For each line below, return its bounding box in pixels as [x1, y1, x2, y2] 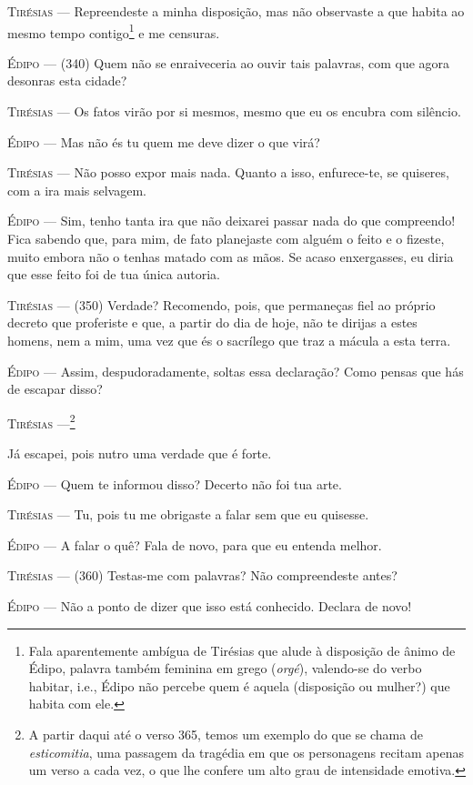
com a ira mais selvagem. [7, 180, 146, 199]
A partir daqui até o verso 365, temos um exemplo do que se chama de [28, 724, 423, 743]
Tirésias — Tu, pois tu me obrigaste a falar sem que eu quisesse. [7, 505, 369, 524]
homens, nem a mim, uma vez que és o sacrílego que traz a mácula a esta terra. [7, 330, 451, 349]
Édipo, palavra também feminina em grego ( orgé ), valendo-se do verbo [28, 659, 422, 678]
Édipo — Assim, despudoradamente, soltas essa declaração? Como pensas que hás [7, 361, 464, 380]
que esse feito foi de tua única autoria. [7, 265, 220, 284]
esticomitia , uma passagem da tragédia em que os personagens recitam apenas [28, 742, 464, 761]
